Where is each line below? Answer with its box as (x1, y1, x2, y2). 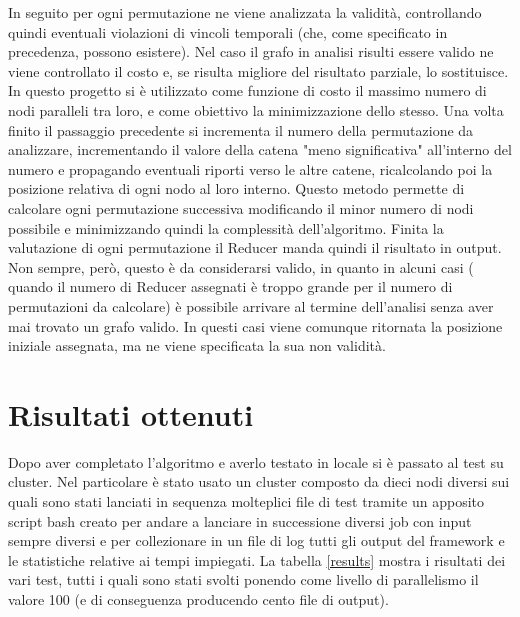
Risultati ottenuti (8, 393, 254, 434)
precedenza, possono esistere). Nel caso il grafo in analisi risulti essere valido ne (8, 41, 494, 62)
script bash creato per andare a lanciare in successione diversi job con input (8, 510, 472, 531)
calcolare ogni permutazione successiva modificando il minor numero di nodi (8, 197, 474, 218)
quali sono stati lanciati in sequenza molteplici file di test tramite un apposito (8, 491, 485, 511)
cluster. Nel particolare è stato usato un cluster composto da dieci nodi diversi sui (8, 471, 510, 492)
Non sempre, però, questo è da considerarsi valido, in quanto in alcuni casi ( (8, 256, 474, 277)
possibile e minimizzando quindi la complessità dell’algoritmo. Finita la (8, 217, 444, 238)
